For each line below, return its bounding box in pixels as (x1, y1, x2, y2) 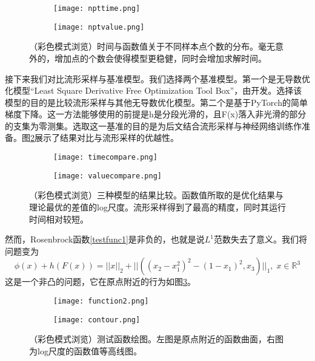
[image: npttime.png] (53, 4, 141, 13)
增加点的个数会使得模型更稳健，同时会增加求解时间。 (54, 51, 267, 64)
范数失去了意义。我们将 (214, 233, 308, 246)
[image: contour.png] (53, 315, 141, 324)
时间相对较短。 (29, 212, 88, 225)
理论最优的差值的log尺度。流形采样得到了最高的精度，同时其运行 (29, 200, 286, 213)
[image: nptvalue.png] (53, 22, 145, 31)
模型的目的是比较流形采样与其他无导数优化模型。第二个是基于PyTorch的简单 (5, 96, 308, 108)
